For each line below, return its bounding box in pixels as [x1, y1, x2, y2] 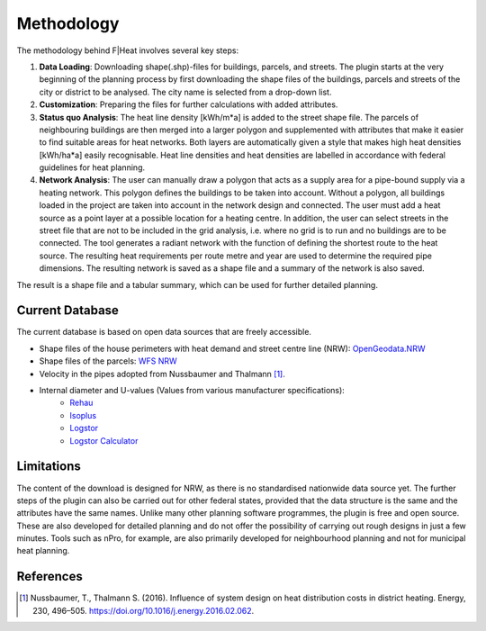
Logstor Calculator [69, 435, 139, 446]
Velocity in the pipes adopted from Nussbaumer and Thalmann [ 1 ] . [39, 368, 285, 379]
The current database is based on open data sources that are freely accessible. [16, 327, 312, 338]
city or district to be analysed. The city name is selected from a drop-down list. [39, 86, 332, 97]
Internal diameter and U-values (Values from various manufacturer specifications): [39, 385, 346, 396]
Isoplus [69, 410, 97, 420]
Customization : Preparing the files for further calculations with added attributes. [39, 99, 338, 110]
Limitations [16, 459, 81, 474]
